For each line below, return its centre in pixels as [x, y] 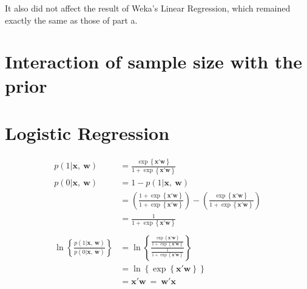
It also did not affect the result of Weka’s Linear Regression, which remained [148, 8]
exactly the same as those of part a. [71, 20]
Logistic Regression [87, 132]
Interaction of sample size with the [153, 61]
